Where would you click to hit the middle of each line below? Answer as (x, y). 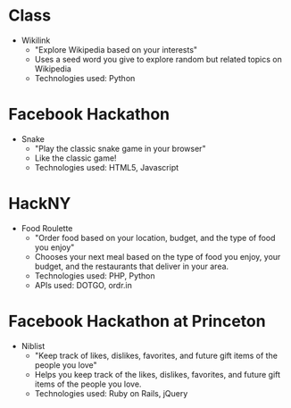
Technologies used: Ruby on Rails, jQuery (111, 393)
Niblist (33, 346)
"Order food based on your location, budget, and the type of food (155, 237)
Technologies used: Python (85, 78)
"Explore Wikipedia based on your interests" (116, 49)
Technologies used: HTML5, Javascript (107, 167)
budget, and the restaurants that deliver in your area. (132, 266)
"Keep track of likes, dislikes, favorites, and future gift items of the (156, 355)
